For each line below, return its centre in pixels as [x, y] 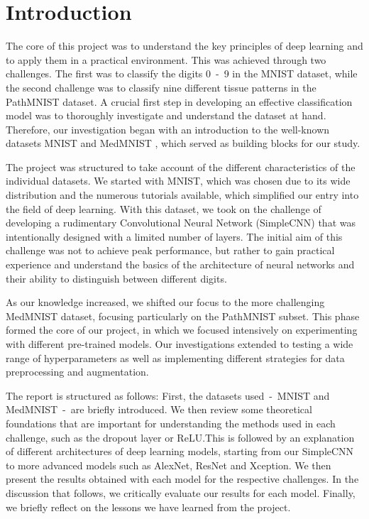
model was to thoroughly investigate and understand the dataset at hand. [166, 115]
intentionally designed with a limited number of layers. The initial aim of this [174, 236]
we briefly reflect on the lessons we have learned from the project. [148, 507]
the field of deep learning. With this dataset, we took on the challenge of [164, 208]
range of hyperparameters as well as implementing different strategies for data [175, 357]
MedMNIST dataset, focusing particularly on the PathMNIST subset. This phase [183, 316]
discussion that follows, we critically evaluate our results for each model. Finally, [181, 492]
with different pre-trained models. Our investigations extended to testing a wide [180, 344]
